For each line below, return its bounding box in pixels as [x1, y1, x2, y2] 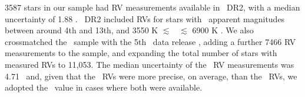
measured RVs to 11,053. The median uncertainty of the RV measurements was [5, 58, 294, 70]
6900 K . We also [192, 24, 254, 36]
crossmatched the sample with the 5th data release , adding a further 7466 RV [5, 35, 296, 47]
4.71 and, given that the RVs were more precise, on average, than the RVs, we [5, 70, 297, 82]
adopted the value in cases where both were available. [5, 81, 203, 93]
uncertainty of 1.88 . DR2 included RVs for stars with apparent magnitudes [5, 12, 285, 25]
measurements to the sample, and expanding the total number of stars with [5, 47, 277, 59]
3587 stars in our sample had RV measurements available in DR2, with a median [5, 1, 300, 13]
